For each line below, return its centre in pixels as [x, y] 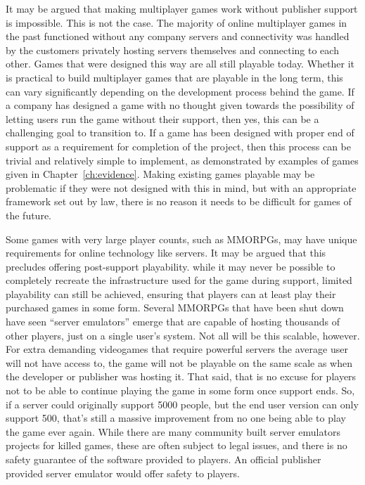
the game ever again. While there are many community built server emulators [173, 431]
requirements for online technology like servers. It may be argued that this [166, 253]
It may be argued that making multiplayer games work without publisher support [182, 8]
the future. [29, 215]
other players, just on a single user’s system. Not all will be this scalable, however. [183, 335]
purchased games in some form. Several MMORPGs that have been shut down [175, 308]
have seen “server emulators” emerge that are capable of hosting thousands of [173, 322]
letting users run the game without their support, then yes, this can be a [162, 118]
